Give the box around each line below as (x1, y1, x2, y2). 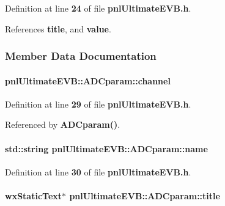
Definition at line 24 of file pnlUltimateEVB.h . (5, 2, 191, 14)
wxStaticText (5, 189, 62, 202)
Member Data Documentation (5, 48, 157, 64)
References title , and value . (5, 22, 111, 35)
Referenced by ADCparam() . (5, 118, 120, 131)
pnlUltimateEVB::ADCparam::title (69, 189, 220, 202)
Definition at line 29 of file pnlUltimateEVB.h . (5, 97, 191, 110)
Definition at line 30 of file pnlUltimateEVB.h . (5, 165, 191, 178)
